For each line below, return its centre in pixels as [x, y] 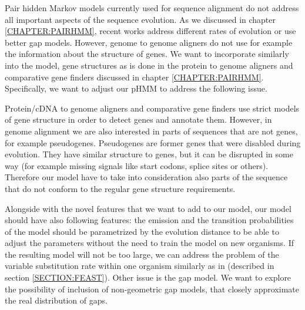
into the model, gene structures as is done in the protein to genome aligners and [149, 65]
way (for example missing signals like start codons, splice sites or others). [137, 165]
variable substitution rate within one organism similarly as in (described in [140, 266]
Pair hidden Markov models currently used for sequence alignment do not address [152, 8]
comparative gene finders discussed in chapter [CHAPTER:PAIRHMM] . [134, 77]
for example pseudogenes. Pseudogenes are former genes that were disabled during [153, 142]
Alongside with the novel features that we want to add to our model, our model [148, 208]
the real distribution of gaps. [56, 300]
